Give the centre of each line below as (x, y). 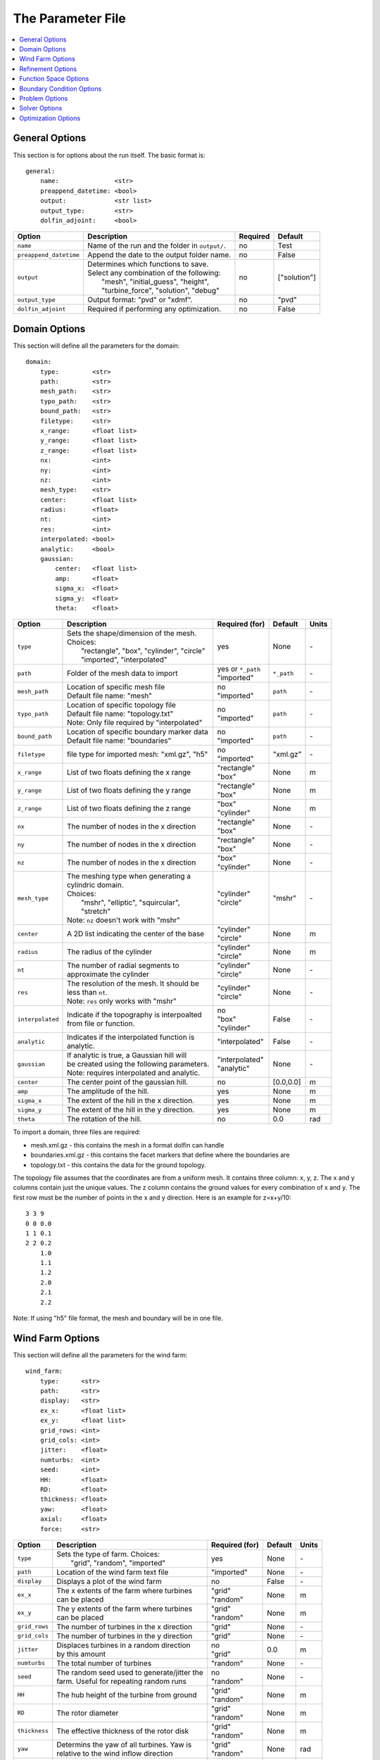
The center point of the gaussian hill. (128, 1082)
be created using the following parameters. (138, 1064)
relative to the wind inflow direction (115, 1753)
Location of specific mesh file (116, 687)
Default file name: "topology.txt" (120, 714)
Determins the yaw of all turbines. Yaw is (124, 1745)
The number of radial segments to (123, 966)
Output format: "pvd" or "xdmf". (140, 300)
